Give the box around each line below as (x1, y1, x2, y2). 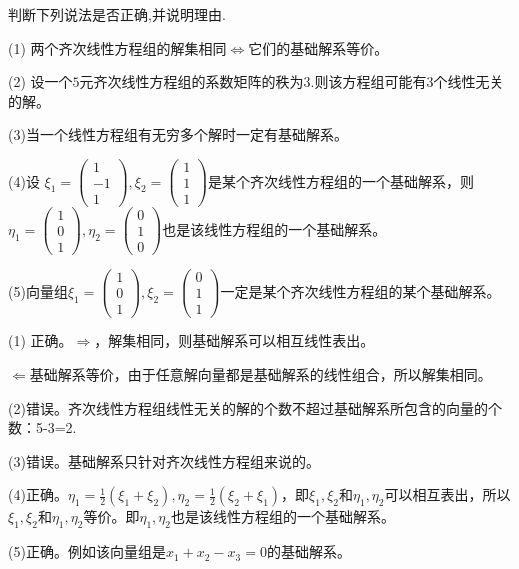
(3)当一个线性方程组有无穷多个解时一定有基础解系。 (8, 124, 348, 145)
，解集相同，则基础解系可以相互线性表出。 (94, 330, 375, 351)
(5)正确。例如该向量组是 (8, 541, 166, 562)
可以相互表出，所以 (384, 484, 511, 505)
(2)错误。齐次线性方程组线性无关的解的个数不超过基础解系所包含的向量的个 (8, 397, 502, 418)
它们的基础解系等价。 (248, 37, 389, 58)
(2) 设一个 (8, 71, 73, 92)
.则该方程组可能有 (310, 71, 427, 92)
